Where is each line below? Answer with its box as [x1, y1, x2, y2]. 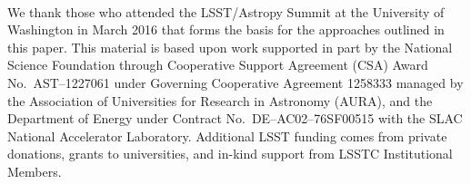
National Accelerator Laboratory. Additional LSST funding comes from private [7, 126, 447, 145]
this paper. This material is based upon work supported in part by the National [7, 37, 453, 56]
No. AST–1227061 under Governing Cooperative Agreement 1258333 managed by [7, 73, 464, 92]
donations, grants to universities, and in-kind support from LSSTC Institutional [7, 144, 453, 163]
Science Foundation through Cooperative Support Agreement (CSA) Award [7, 55, 428, 74]
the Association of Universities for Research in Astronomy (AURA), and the [7, 91, 433, 110]
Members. [7, 161, 62, 180]
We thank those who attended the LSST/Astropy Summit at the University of [7, 2, 445, 21]
